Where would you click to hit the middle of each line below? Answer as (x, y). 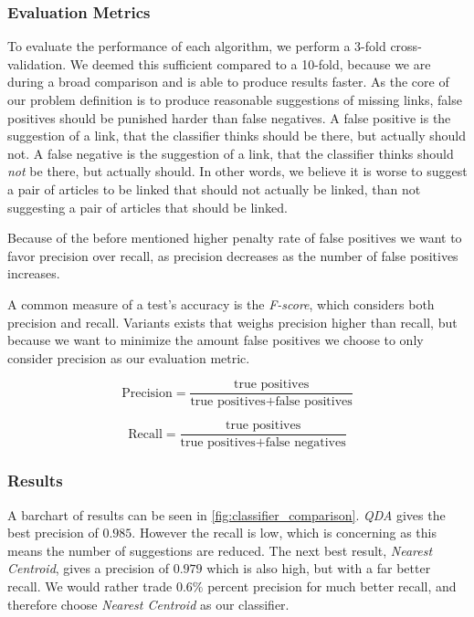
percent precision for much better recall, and (332, 586)
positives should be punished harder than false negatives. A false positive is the (229, 117)
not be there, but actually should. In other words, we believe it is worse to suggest (237, 171)
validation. (37, 63)
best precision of (53, 533)
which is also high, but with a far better (319, 568)
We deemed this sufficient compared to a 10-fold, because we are (250, 63)
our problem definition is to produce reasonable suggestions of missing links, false (235, 99)
